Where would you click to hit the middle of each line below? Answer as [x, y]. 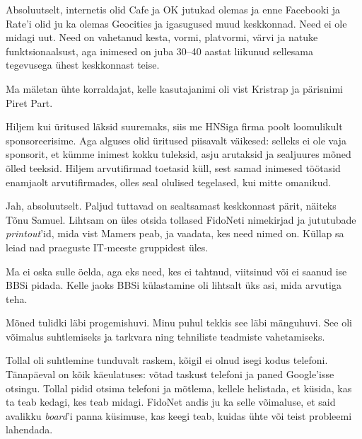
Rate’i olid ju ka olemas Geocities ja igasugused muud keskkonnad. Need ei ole [176, 23]
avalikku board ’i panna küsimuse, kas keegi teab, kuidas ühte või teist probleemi [179, 415]
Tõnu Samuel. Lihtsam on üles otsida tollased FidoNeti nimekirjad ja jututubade [181, 219]
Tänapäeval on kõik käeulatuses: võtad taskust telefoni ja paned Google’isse [170, 374]
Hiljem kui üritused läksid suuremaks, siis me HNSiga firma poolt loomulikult [174, 126]
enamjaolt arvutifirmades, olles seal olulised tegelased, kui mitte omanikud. [169, 182]
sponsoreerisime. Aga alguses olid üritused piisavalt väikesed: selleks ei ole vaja [176, 140]
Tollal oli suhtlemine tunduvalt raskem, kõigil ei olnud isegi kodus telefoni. [167, 360]
